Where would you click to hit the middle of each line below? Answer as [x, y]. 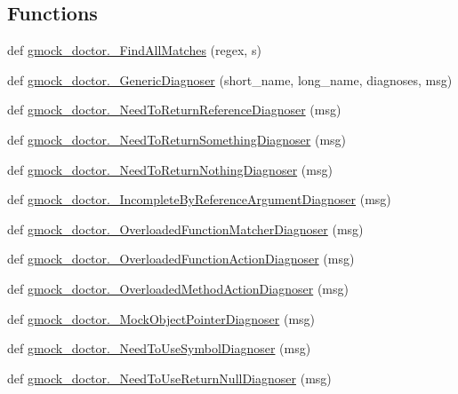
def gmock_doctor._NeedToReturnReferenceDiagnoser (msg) [174, 110]
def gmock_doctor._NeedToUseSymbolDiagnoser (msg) [159, 348]
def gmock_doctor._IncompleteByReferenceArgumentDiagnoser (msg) [199, 199]
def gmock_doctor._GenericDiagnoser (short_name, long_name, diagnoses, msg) [230, 79]
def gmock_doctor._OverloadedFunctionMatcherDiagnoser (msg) [185, 229]
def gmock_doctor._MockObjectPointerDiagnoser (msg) [161, 318]
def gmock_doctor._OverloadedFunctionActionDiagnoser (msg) [181, 259]
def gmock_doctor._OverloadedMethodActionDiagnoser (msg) [178, 288]
